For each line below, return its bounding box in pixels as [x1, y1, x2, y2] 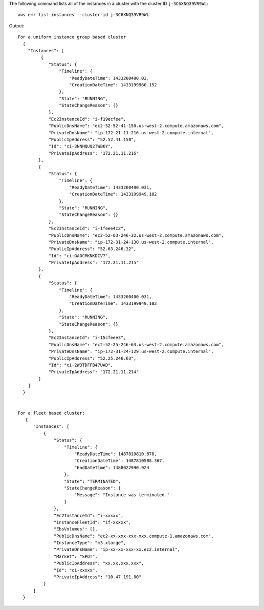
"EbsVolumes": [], [54, 526, 98, 532]
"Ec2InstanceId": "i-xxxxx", [54, 513, 124, 518]
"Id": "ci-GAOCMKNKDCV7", [48, 253, 111, 258]
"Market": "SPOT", [54, 553, 98, 559]
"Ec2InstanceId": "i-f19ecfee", [48, 116, 127, 122]
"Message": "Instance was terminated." [74, 492, 170, 498]
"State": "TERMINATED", [64, 479, 121, 484]
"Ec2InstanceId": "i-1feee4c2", [48, 226, 127, 231]
